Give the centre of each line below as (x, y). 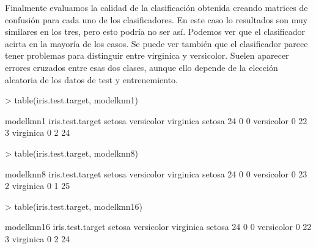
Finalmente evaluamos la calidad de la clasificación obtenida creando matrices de (156, 7)
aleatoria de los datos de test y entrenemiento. (91, 79)
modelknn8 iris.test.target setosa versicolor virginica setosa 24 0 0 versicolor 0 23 (156, 173)
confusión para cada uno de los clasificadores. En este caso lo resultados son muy (156, 19)
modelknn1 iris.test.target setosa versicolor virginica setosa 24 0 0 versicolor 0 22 (156, 120)
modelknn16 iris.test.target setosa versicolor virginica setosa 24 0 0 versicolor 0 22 (158, 227)
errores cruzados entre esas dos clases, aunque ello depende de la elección (141, 67)
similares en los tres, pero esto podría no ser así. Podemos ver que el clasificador (155, 32)
